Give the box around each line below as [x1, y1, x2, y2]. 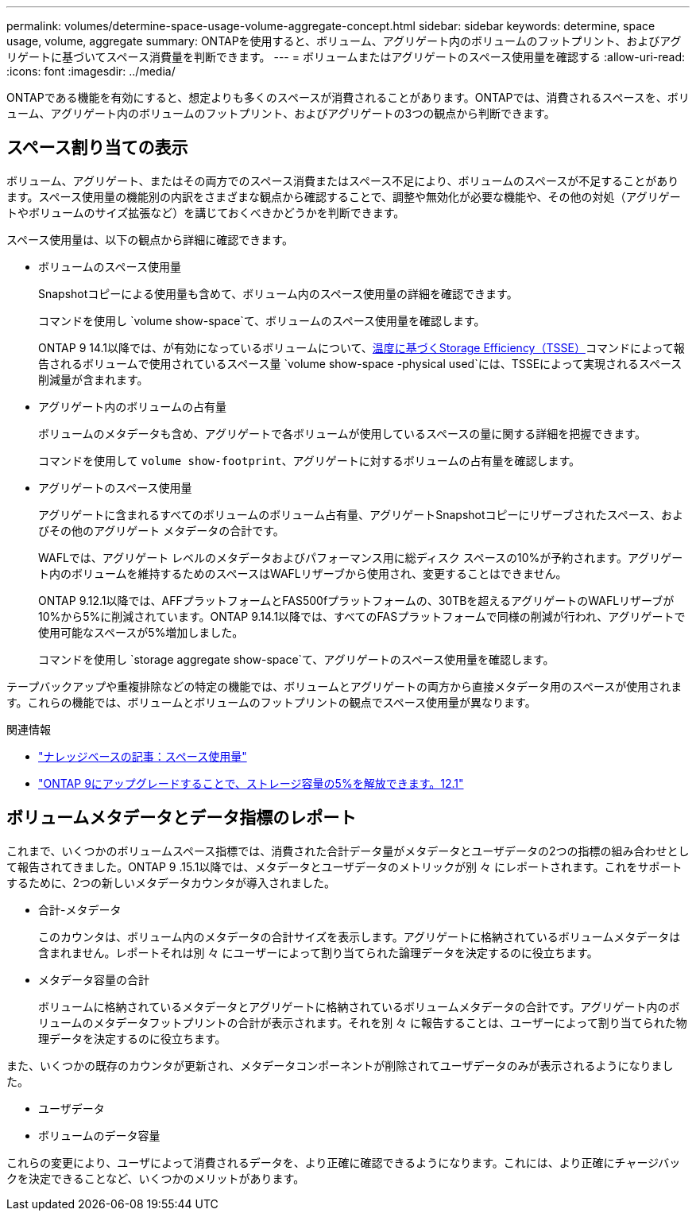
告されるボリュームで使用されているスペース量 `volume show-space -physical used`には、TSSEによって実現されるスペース [38, 356, 682, 370]
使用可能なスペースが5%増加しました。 [38, 625, 244, 639]
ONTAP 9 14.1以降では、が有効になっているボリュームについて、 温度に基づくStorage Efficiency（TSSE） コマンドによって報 [38, 340, 685, 355]
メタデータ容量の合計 [38, 972, 149, 986]
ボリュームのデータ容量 [38, 1128, 160, 1142]
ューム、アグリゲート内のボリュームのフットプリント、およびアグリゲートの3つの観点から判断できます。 [6, 107, 555, 120]
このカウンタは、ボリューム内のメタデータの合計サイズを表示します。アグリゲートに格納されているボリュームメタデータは [38, 929, 681, 944]
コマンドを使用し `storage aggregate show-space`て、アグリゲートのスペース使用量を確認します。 [38, 652, 555, 666]
